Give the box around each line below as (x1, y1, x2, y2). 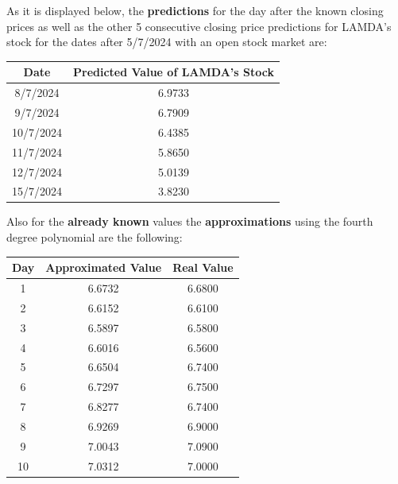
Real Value (172, 259, 234, 276)
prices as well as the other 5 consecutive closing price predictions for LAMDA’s (6, 17, 392, 34)
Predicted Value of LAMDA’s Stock (73, 64, 274, 80)
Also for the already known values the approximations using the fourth (6, 213, 373, 230)
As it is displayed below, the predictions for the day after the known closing (6, 2, 384, 18)
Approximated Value (45, 259, 162, 276)
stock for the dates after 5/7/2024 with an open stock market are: (6, 33, 327, 50)
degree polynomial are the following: (6, 229, 183, 246)
